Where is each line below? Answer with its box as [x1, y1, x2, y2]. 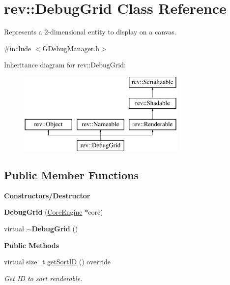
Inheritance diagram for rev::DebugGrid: [4, 60, 126, 70]
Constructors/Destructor [4, 190, 90, 200]
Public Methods [4, 240, 59, 250]
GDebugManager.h [42, 43, 100, 53]
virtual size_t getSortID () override [4, 256, 111, 267]
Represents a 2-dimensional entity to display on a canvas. [4, 27, 176, 37]
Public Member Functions [4, 167, 139, 183]
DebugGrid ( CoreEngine [4, 207, 83, 217]
